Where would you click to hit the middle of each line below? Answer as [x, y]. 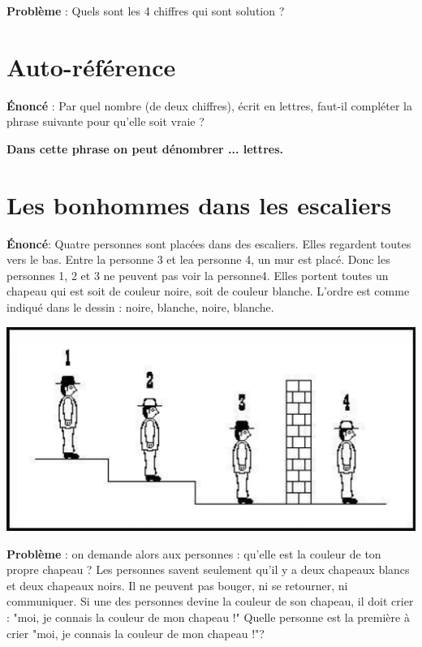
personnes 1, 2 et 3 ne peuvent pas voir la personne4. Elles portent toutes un [198, 275]
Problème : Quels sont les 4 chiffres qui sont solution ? [146, 11]
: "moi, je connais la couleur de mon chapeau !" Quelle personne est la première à [208, 617]
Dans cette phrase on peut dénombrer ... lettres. [145, 148]
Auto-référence [91, 66]
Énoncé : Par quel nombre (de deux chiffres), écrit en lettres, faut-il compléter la [209, 105]
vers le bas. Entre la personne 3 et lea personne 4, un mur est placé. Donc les [198, 259]
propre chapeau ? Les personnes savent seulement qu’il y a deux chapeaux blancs [208, 569]
